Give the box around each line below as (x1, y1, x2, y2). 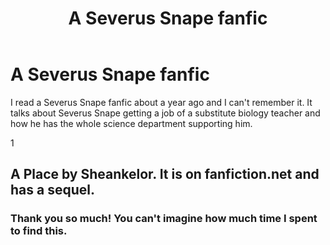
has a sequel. (10, 182, 95, 199)
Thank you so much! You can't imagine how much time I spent (10, 212, 318, 226)
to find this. (10, 224, 68, 238)
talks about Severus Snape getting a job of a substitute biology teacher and (10, 107, 321, 119)
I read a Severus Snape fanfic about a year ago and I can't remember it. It (10, 96, 313, 108)
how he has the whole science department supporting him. (10, 117, 253, 129)
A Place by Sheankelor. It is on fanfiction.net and (10, 166, 320, 183)
